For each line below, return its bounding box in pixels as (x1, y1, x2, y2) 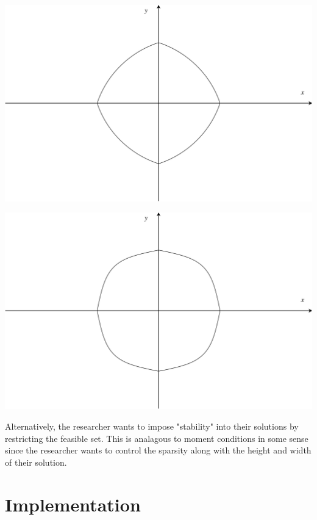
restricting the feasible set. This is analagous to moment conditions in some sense (5, 432, 308, 444)
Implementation (5, 491, 141, 516)
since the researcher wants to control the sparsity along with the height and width (5, 444, 312, 457)
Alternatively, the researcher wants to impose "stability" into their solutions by (5, 419, 299, 432)
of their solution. (5, 455, 67, 468)
